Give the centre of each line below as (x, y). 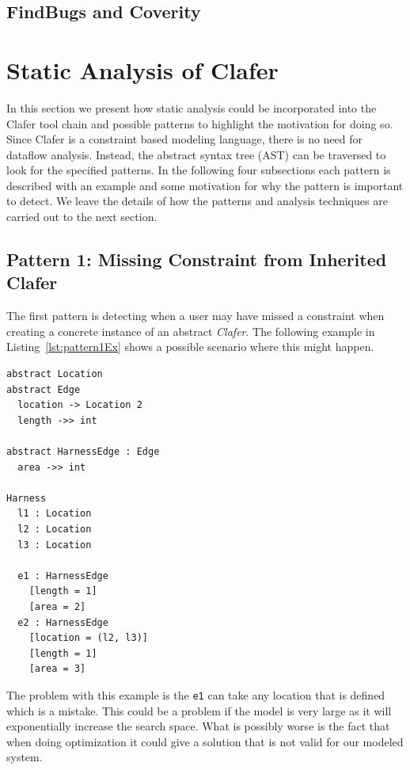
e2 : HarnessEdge (63, 622)
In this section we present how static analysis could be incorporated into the (192, 107)
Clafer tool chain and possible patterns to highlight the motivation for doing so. (200, 123)
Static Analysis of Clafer (142, 69)
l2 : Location (55, 529)
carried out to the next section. (82, 217)
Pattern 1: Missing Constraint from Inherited (197, 259)
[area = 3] (57, 669)
